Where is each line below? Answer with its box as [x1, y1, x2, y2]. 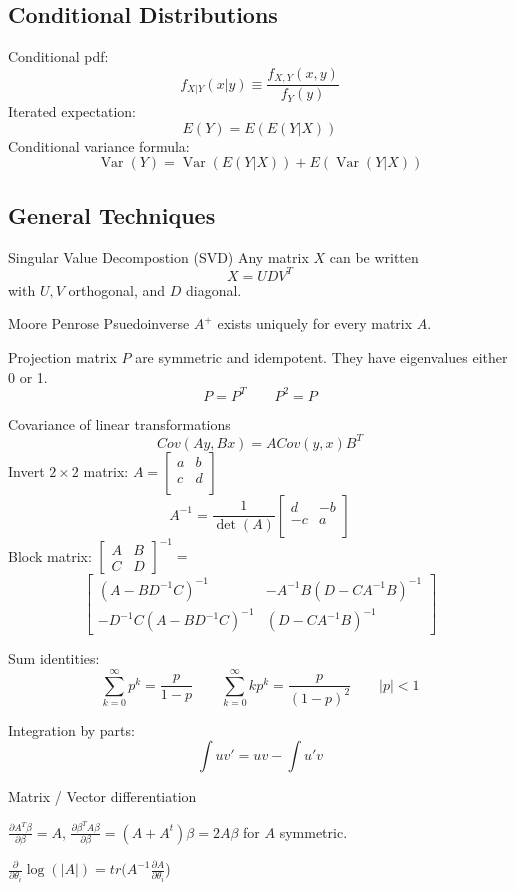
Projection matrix [8, 346, 117, 367]
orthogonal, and [68, 279, 166, 300]
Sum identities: [8, 648, 100, 669]
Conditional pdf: [8, 46, 109, 67]
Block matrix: [8, 545, 92, 566]
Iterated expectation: [8, 101, 136, 122]
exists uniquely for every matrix [217, 313, 413, 334]
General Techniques [8, 199, 216, 230]
